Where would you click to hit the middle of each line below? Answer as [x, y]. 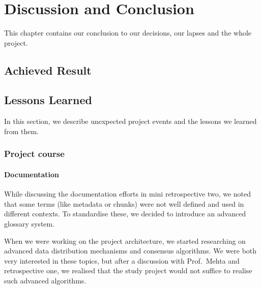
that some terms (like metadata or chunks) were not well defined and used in [124, 203]
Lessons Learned [48, 100]
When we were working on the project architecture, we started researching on [125, 240]
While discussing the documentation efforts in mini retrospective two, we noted [128, 194]
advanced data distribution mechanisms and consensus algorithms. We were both [130, 251]
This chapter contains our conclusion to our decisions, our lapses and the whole [128, 33]
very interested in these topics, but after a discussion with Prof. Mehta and [122, 260]
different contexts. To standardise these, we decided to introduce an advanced [125, 214]
